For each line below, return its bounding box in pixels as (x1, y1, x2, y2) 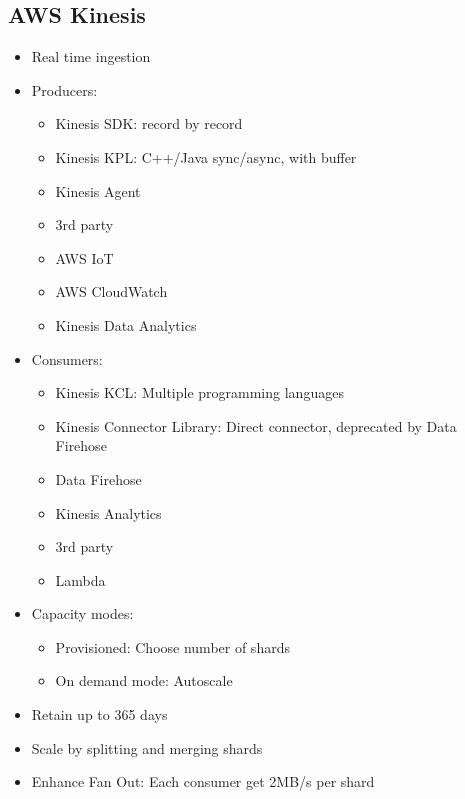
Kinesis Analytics (55, 502, 162, 523)
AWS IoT (55, 247, 114, 268)
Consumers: (31, 348, 103, 369)
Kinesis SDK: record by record (55, 113, 243, 134)
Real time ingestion (31, 46, 151, 67)
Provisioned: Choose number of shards (55, 636, 290, 657)
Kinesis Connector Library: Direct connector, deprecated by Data (55, 415, 457, 436)
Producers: (31, 79, 98, 100)
